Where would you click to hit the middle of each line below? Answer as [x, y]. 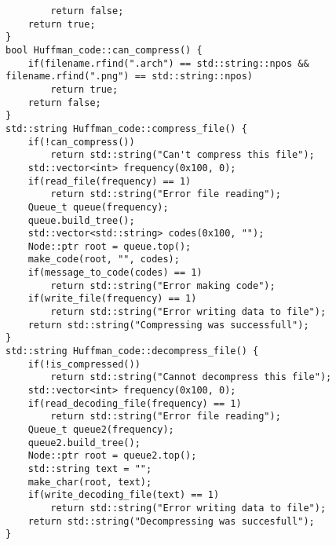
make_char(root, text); [90, 482]
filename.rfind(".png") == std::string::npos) [129, 77]
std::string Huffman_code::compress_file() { [126, 128]
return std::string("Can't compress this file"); [183, 155]
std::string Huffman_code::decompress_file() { [132, 351]
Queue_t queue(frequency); [98, 207]
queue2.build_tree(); [84, 443]
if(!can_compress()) [81, 142]
